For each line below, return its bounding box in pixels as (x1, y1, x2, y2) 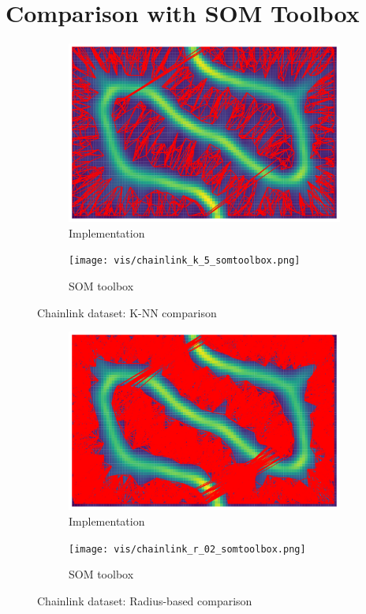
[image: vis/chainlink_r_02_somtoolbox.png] (69, 543, 306, 555)
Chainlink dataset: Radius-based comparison (37, 592, 252, 608)
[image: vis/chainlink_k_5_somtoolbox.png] (69, 255, 301, 267)
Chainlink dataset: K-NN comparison (37, 304, 217, 320)
